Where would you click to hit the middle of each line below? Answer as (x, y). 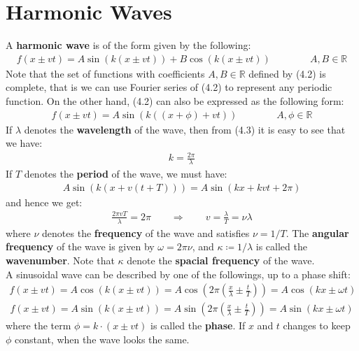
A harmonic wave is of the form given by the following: (128, 45)
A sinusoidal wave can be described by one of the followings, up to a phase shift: (178, 274)
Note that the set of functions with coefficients (105, 73)
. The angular (317, 232)
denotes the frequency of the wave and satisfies (146, 232)
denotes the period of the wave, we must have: (126, 174)
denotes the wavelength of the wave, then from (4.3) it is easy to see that (185, 129)
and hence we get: (44, 202)
